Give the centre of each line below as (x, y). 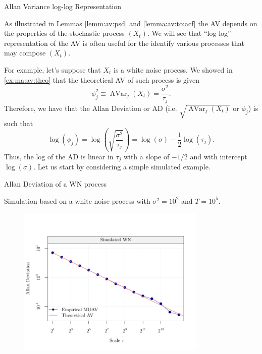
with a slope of (146, 156)
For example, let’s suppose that (53, 69)
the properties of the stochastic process (64, 33)
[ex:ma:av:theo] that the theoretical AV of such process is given (102, 79)
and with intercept (219, 156)
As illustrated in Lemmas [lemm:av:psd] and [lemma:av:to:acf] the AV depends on (131, 23)
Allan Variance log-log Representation (63, 6)
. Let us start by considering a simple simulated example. (122, 167)
